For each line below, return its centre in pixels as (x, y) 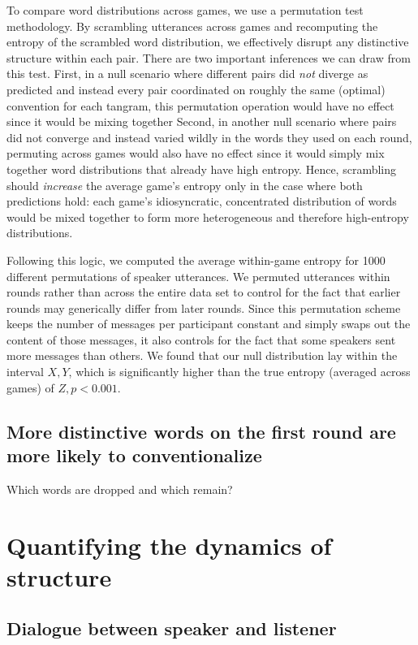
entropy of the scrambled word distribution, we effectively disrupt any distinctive (208, 42)
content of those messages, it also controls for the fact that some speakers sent (201, 339)
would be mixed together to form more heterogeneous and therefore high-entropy (208, 216)
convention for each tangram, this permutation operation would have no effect (200, 105)
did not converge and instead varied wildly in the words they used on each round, (209, 137)
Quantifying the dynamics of (169, 545)
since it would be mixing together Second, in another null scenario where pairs (202, 121)
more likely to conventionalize (134, 455)
